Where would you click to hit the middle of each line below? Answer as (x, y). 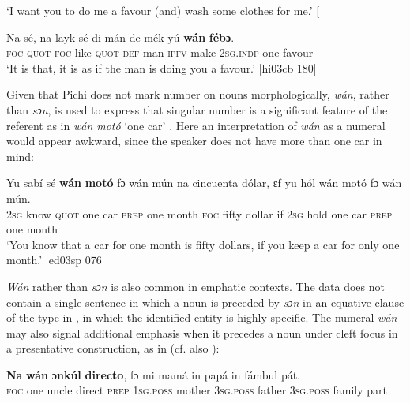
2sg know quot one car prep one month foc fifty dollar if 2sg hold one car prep (199, 213)
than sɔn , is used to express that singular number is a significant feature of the (197, 109)
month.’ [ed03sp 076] (56, 260)
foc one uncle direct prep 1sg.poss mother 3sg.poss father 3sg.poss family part (197, 390)
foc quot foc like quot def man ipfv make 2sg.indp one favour (160, 52)
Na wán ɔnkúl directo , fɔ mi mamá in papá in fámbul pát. (154, 374)
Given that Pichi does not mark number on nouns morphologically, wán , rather (198, 94)
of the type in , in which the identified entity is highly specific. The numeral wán (202, 317)
